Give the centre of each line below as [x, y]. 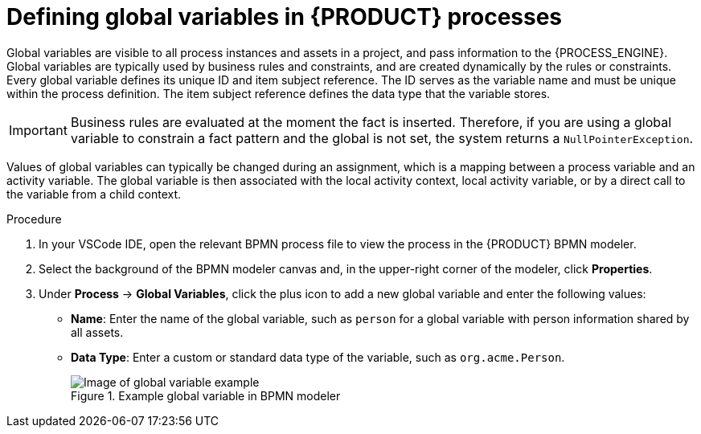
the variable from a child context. [94, 194]
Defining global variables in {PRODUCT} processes [285, 17]
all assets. [97, 332]
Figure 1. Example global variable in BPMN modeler [206, 395]
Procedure [34, 219]
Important [38, 130]
